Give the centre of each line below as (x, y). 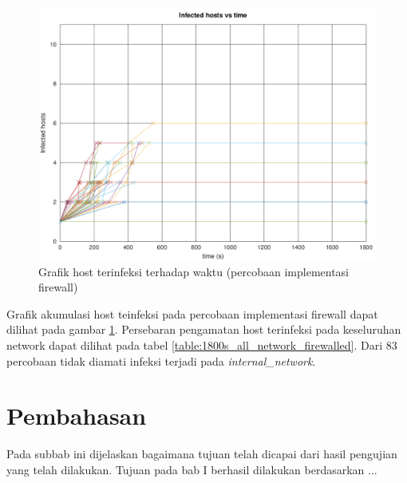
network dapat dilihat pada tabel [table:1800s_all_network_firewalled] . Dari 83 (202, 344)
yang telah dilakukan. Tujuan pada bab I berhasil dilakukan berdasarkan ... (192, 469)
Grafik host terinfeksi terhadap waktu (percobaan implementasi (194, 271)
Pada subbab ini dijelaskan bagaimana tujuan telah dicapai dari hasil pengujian (202, 454)
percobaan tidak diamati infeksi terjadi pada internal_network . (161, 360)
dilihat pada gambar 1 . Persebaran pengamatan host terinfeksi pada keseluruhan (204, 329)
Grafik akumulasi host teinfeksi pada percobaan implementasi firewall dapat (192, 313)
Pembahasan (77, 416)
